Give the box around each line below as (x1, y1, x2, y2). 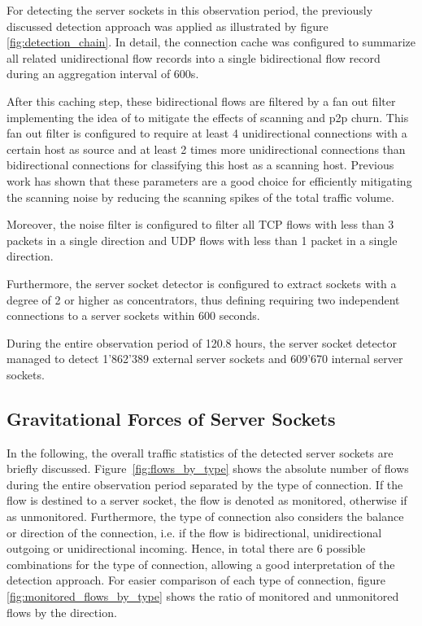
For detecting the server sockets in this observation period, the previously (7, 2, 373, 18)
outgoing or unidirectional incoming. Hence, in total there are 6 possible (7, 540, 366, 557)
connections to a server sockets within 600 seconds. (7, 307, 260, 324)
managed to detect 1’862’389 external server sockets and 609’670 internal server (7, 350, 403, 367)
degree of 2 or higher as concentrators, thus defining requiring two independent (7, 291, 400, 308)
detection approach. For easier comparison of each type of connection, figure (7, 571, 386, 589)
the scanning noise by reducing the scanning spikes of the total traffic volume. (7, 188, 394, 205)
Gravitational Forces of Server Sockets (7, 405, 336, 431)
